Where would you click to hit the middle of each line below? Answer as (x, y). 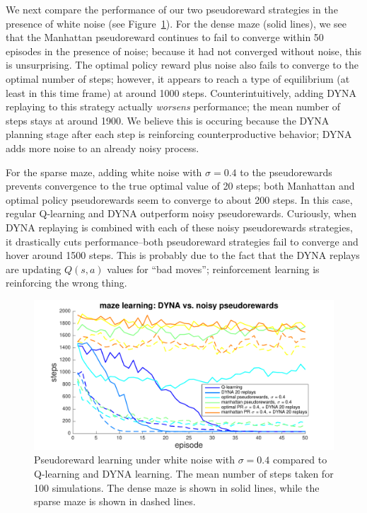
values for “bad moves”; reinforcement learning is (213, 269)
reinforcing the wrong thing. (66, 283)
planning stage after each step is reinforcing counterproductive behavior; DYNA (179, 134)
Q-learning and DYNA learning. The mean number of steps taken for (184, 474)
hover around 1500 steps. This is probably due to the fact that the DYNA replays (183, 255)
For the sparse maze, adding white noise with (104, 172)
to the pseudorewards (286, 172)
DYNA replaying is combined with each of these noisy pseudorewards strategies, (179, 227)
